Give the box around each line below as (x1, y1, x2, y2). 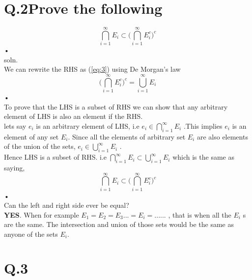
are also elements (196, 131, 248, 141)
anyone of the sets (4, 229, 58, 239)
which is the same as (172, 152, 234, 162)
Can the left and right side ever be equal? (4, 200, 129, 210)
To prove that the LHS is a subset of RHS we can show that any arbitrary (4, 101, 228, 112)
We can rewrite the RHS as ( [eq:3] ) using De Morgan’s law (4, 64, 181, 74)
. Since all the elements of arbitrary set (68, 131, 186, 141)
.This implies (183, 120, 223, 131)
